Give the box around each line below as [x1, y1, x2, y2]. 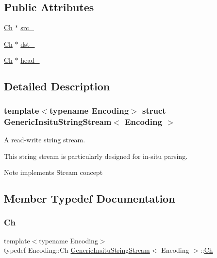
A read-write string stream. [4, 134, 85, 144]
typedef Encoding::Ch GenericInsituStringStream [4, 245, 150, 255]
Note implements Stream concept [4, 167, 103, 177]
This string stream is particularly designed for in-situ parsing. [4, 151, 188, 161]
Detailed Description [4, 79, 110, 94]
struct [142, 104, 166, 116]
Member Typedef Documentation [4, 191, 175, 206]
